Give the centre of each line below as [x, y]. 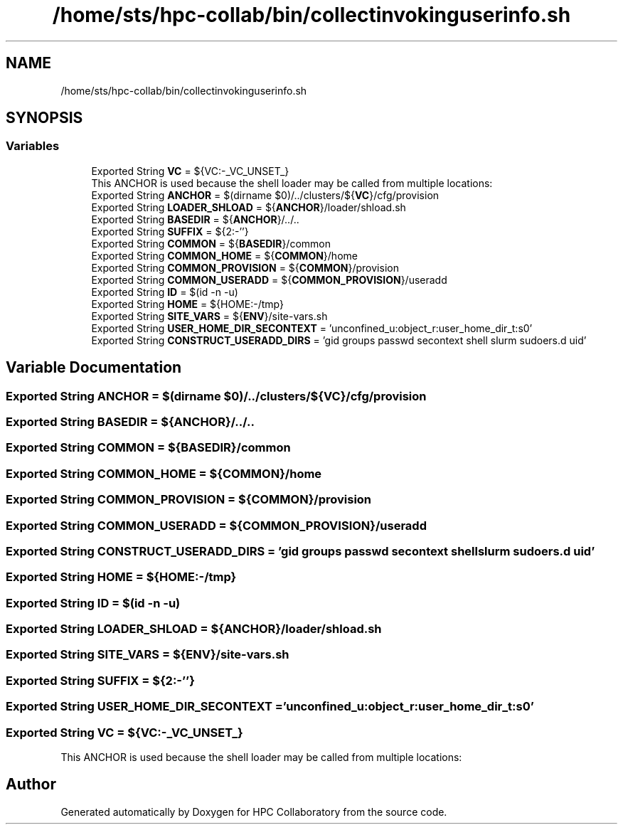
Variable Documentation [94, 368]
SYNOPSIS [44, 118]
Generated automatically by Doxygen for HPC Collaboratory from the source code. [254, 812]
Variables [33, 146]
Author [31, 784]
